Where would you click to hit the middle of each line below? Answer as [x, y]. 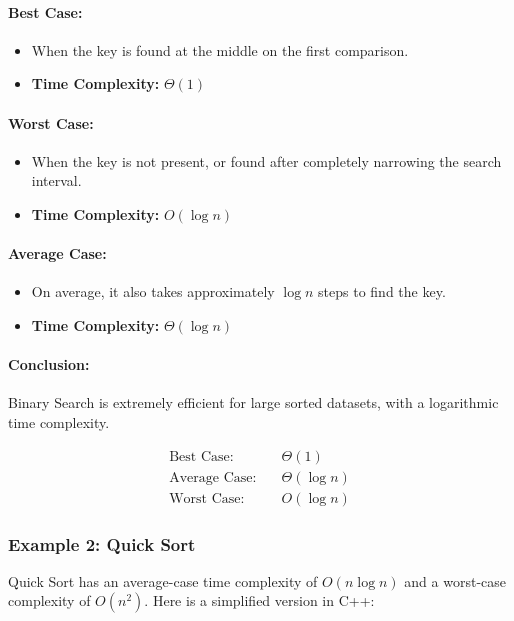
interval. [56, 180]
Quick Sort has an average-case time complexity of [163, 580]
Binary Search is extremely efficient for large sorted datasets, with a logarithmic [253, 402]
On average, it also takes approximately [153, 291]
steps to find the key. [382, 291]
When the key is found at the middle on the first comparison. [220, 49]
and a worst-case [455, 580]
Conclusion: [49, 364]
